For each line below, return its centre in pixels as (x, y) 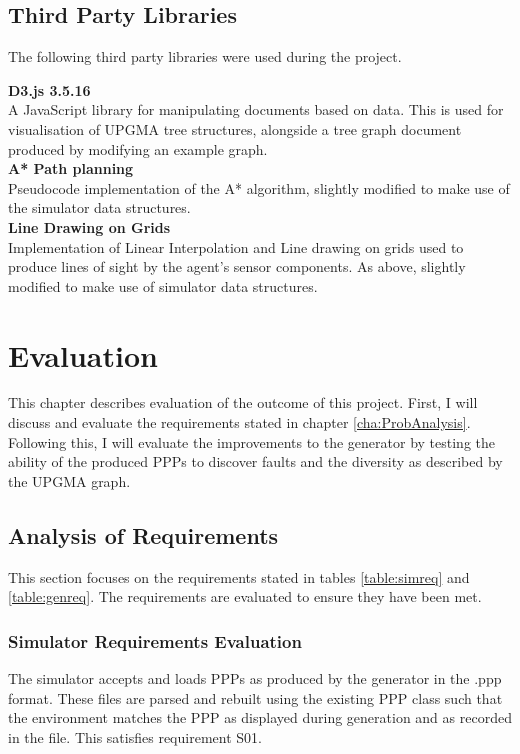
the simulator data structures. (99, 207)
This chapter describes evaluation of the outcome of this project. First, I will (243, 402)
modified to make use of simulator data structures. (163, 285)
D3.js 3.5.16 (49, 89)
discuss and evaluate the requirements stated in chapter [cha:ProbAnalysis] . (239, 422)
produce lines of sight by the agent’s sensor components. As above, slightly (237, 266)
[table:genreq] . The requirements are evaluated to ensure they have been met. (245, 596)
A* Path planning (71, 168)
